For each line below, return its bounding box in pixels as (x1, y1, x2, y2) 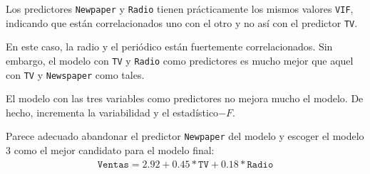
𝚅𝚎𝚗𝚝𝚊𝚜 (97, 159, 129, 170)
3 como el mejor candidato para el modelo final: (6, 143, 215, 158)
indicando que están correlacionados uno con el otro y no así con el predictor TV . (6, 15, 358, 30)
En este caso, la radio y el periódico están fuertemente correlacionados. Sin (6, 39, 333, 54)
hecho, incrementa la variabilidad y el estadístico (6, 104, 219, 119)
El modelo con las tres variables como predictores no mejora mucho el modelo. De (6, 91, 364, 106)
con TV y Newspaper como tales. (6, 67, 145, 82)
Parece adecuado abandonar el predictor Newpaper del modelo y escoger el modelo (6, 129, 364, 143)
